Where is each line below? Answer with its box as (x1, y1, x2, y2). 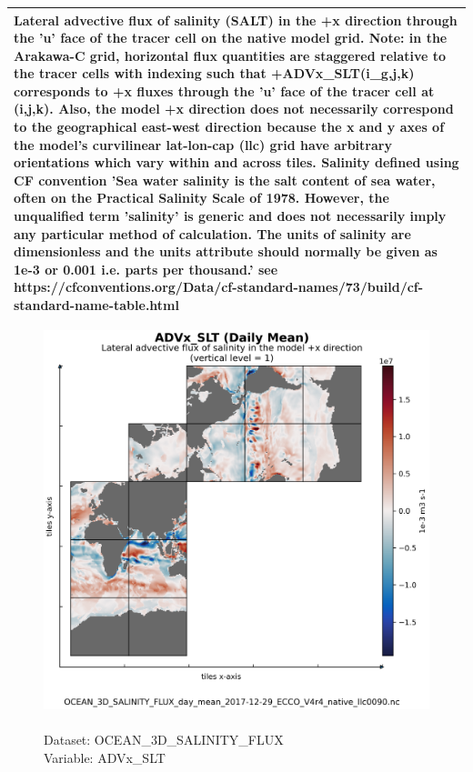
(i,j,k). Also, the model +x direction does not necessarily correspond (14, 99, 454, 118)
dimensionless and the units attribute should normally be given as (14, 242, 438, 261)
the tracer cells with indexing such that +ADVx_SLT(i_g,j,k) (14, 64, 415, 83)
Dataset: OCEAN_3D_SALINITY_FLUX (44, 730, 284, 749)
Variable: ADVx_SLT (44, 747, 166, 767)
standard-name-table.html (14, 296, 179, 314)
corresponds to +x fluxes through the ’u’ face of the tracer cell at (14, 81, 435, 100)
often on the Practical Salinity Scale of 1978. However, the (14, 188, 389, 207)
